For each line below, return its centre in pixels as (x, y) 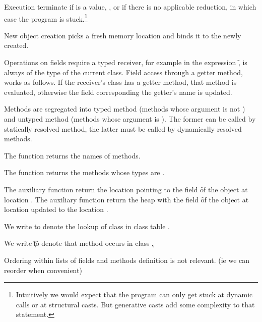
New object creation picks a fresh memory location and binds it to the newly (123, 35)
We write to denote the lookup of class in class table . (87, 226)
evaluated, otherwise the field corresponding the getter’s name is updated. (118, 92)
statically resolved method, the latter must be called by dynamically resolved (123, 128)
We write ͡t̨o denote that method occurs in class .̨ (79, 243)
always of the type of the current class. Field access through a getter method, (123, 72)
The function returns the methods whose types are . (84, 172)
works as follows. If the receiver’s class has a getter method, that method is (120, 82)
